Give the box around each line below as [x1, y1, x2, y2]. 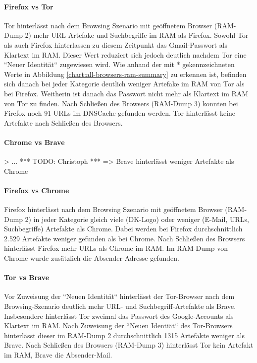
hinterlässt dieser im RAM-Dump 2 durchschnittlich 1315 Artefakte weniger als [4, 330, 245, 340]
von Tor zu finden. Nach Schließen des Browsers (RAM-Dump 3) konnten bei [4, 98, 238, 108]
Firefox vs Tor [4, 1, 53, 11]
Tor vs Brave [4, 272, 50, 283]
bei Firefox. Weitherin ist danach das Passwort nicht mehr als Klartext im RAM [4, 88, 249, 98]
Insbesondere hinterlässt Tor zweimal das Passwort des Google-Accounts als [4, 310, 234, 321]
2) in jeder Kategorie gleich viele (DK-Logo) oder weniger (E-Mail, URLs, [25, 214, 249, 224]
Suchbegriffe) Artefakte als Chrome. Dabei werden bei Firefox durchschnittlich [4, 223, 243, 234]
